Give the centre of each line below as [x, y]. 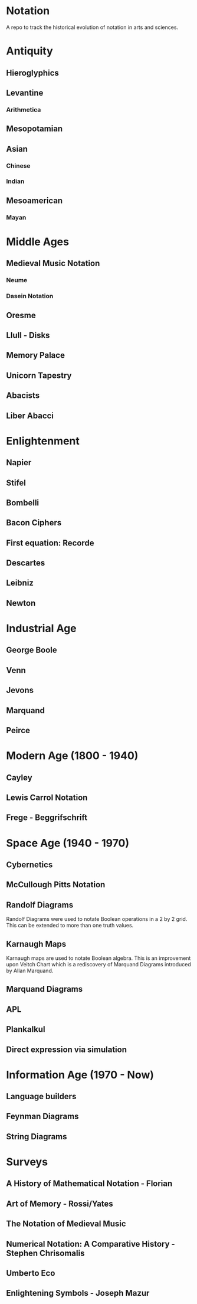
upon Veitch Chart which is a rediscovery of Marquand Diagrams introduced [99, 964]
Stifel [16, 483]
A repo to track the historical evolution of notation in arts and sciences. [92, 27]
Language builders [41, 1097]
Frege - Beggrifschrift [47, 818]
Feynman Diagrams [42, 1117]
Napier [19, 463]
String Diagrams [37, 1137]
